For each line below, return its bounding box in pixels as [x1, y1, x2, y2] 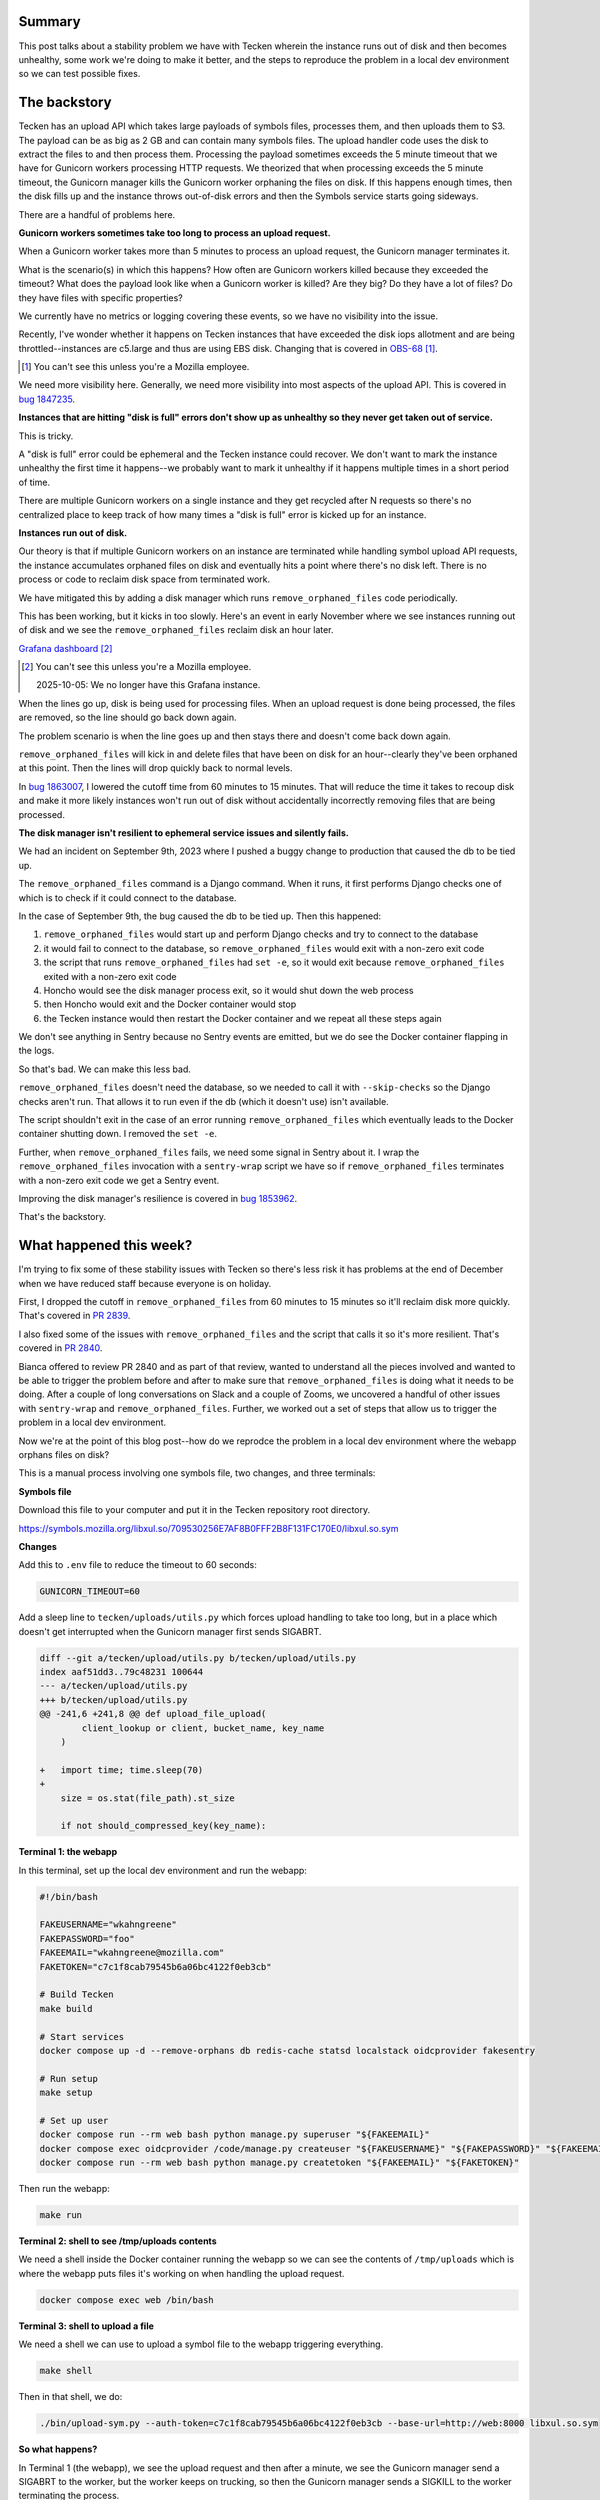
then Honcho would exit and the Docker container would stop [43, 998, 297, 1010]
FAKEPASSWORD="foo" [39, 1933, 135, 1944]
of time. [18, 476, 50, 488]
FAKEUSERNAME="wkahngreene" [39, 1919, 177, 1930]
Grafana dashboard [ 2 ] [18, 642, 113, 654]
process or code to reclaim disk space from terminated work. [18, 573, 271, 585]
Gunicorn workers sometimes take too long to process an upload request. [18, 226, 331, 239]
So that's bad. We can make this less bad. [18, 1063, 192, 1075]
